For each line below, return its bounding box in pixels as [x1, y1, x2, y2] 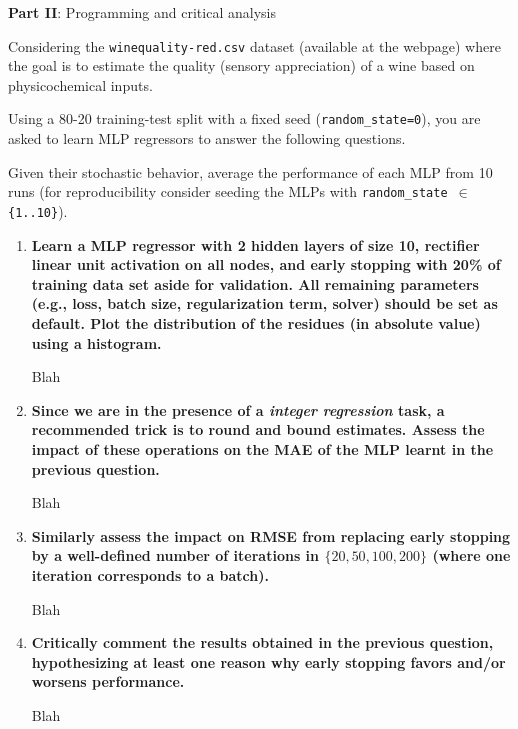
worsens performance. [31, 671, 185, 692]
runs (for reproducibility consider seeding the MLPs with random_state [8, 181, 448, 202]
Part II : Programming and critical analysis [8, 2, 276, 22]
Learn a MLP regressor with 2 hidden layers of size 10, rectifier [31, 234, 480, 255]
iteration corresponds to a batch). [31, 564, 269, 585]
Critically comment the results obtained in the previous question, [31, 632, 494, 653]
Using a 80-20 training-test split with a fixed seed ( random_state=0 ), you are [8, 108, 481, 129]
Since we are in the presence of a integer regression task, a [31, 399, 445, 420]
